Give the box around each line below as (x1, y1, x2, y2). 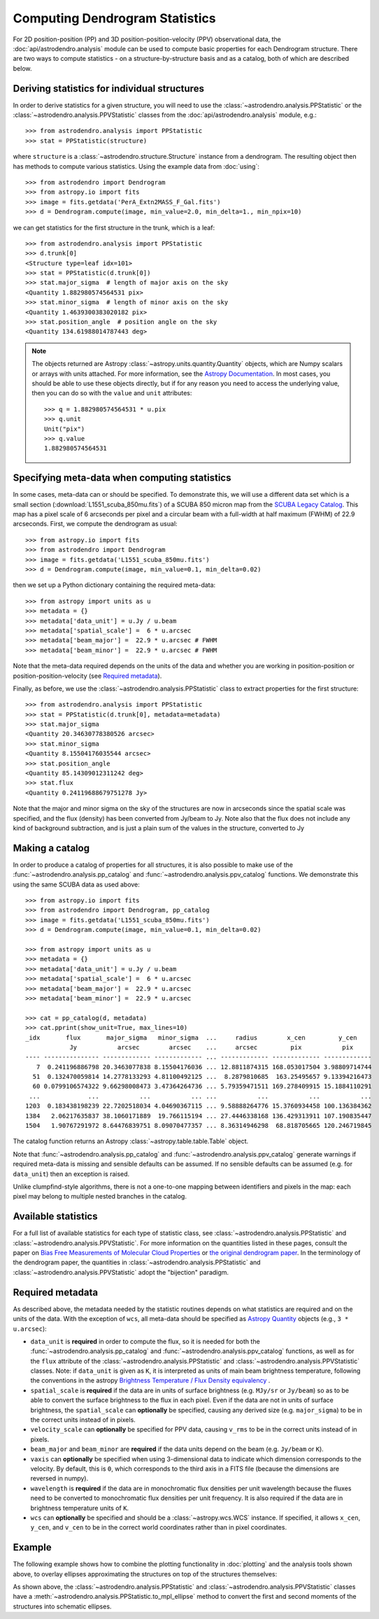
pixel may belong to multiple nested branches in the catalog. (13, 1192, 187, 1201)
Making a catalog (13, 842, 90, 854)
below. (13, 64, 32, 73)
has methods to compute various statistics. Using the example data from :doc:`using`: (13, 162, 260, 171)
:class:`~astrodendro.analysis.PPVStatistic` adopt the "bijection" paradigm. (13, 1268, 229, 1276)
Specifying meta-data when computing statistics (13, 472, 231, 484)
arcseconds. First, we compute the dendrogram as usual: (13, 520, 178, 528)
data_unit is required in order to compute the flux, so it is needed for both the (30, 1337, 260, 1345)
